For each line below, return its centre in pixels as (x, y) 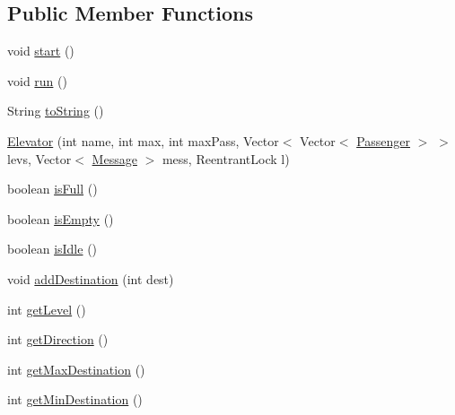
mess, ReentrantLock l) (226, 158)
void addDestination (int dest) (91, 278)
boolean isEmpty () (61, 218)
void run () (37, 80)
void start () (41, 51)
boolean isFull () (52, 189)
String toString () (56, 111)
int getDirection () (58, 339)
